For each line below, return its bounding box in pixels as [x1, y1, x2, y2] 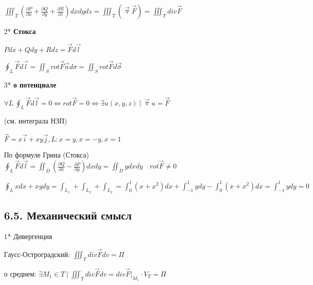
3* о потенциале [4, 79, 56, 89]
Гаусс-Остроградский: [4, 248, 70, 259]
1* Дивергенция [4, 230, 52, 241]
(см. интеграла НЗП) [4, 115, 67, 126]
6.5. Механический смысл [4, 207, 132, 223]
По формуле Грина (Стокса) [4, 149, 89, 160]
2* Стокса [4, 26, 36, 36]
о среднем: [4, 268, 36, 278]
